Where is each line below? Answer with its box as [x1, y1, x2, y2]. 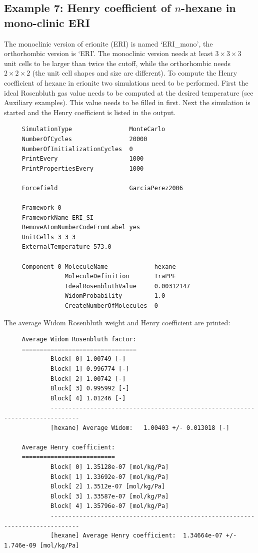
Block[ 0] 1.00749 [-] [50, 355, 126, 363]
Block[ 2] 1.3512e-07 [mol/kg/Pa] [50, 483, 165, 490]
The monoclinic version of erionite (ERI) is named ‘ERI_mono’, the [4, 38, 213, 49]
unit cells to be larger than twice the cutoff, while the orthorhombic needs [4, 58, 230, 68]
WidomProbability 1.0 [64, 292, 165, 300]
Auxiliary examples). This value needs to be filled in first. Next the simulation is [4, 97, 250, 108]
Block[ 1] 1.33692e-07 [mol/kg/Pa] [50, 473, 169, 480]
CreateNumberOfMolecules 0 [64, 302, 158, 310]
